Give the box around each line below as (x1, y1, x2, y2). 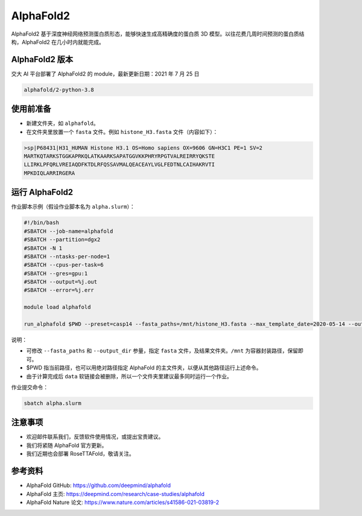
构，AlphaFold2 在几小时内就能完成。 (11, 38, 105, 45)
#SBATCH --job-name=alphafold (24, 228, 113, 235)
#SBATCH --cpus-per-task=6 (24, 261, 104, 269)
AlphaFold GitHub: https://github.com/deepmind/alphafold (26, 482, 171, 489)
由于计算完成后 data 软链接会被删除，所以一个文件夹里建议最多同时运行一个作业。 (26, 372, 232, 380)
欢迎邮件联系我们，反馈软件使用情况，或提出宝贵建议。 (26, 433, 164, 441)
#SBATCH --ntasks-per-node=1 (24, 253, 110, 260)
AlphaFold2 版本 (11, 54, 74, 65)
